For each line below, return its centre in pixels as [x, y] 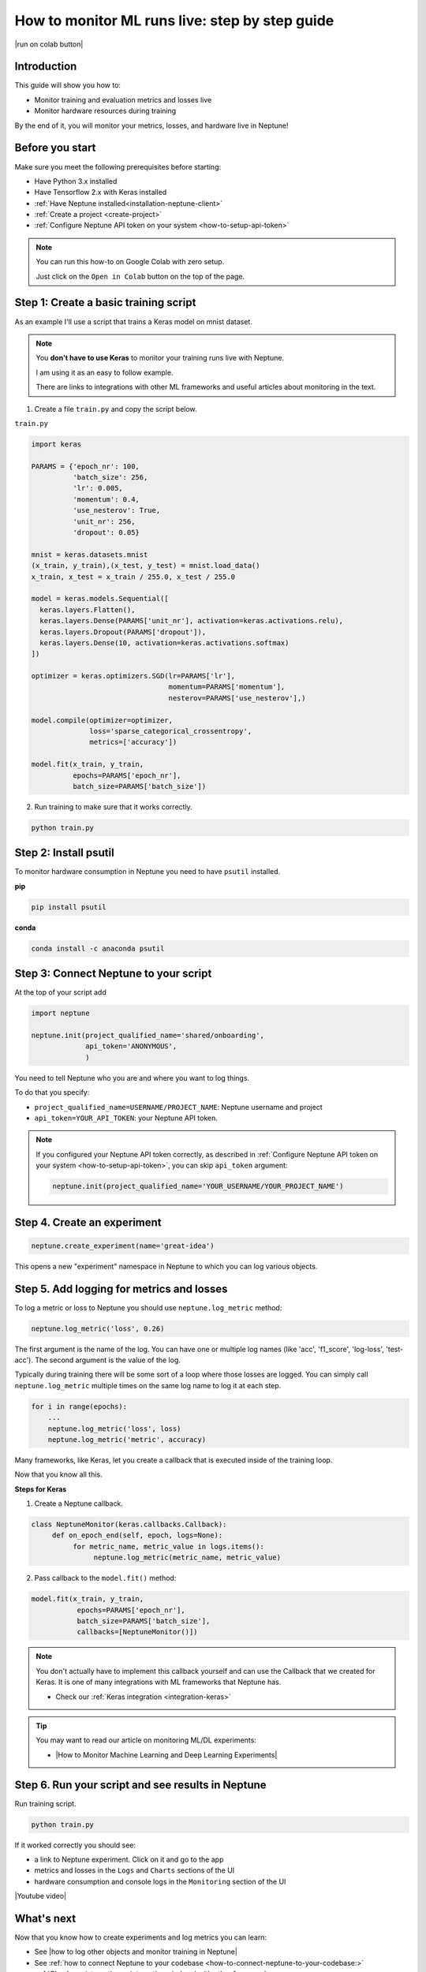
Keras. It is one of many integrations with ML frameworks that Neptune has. [159, 1682]
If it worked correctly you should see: [75, 1845]
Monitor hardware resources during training [105, 111]
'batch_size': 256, [110, 478]
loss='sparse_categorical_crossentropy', [171, 731]
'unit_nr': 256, [104, 521]
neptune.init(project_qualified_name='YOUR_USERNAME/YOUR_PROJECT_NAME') [198, 1186]
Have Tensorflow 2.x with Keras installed [101, 192]
